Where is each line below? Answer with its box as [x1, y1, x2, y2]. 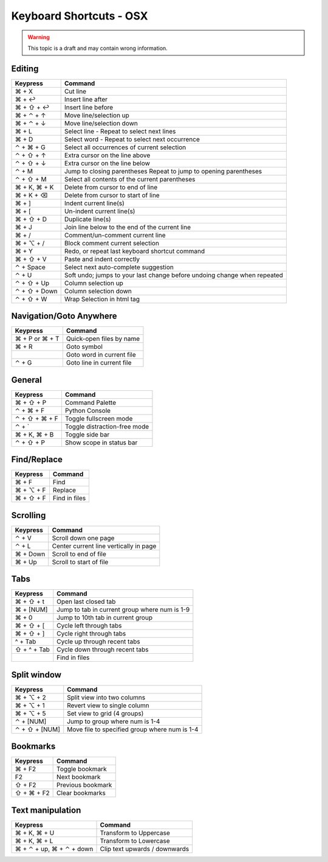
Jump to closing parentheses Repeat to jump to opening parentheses [64, 167, 262, 175]
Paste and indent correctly [64, 254, 140, 263]
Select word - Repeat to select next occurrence [64, 135, 200, 143]
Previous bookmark [56, 781, 112, 790]
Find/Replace [11, 454, 63, 465]
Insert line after [64, 95, 108, 103]
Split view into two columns [67, 693, 146, 701]
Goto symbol [66, 343, 103, 351]
